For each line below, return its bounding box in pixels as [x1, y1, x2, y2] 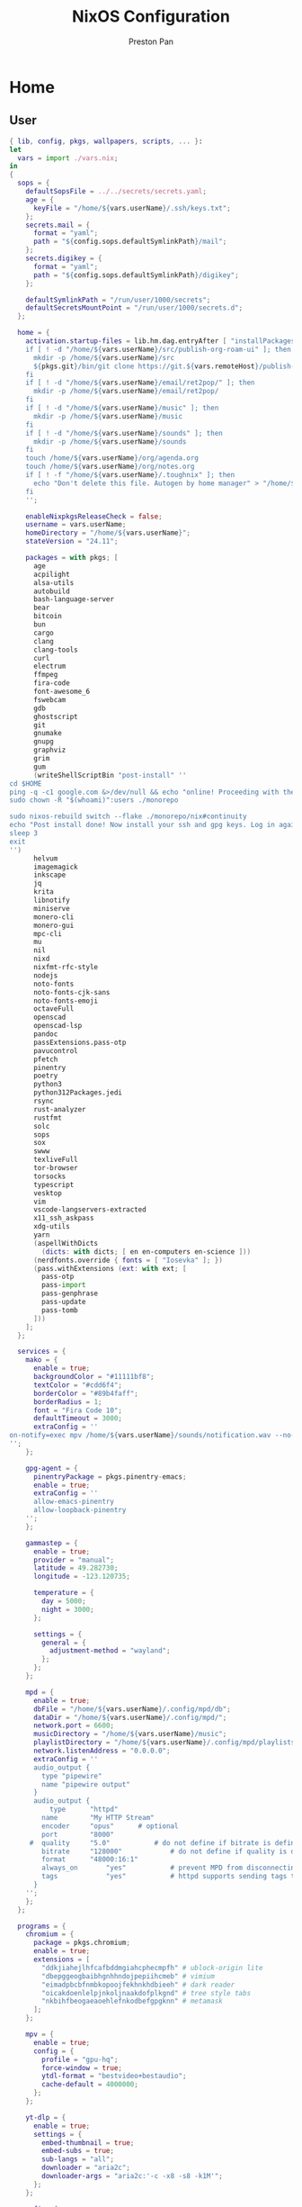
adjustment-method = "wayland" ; [49, 1646, 171, 1655]
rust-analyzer [32, 1104, 87, 1113]
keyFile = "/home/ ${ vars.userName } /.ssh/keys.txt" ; [32, 203, 231, 212]
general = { [41, 1638, 87, 1647]
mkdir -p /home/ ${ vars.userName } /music [32, 411, 182, 420]
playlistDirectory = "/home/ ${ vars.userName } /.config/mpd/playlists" [32, 1738, 299, 1747]
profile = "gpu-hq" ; [41, 2055, 119, 2064]
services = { [17, 1347, 67, 1356]
